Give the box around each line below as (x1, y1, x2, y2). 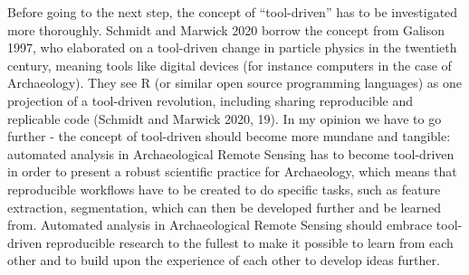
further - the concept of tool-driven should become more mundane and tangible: (7, 127, 451, 146)
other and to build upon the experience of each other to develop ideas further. (7, 251, 440, 270)
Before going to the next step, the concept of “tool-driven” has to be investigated (7, 3, 458, 21)
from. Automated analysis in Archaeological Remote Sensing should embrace (7, 215, 433, 234)
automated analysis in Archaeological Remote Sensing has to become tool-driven (7, 144, 455, 163)
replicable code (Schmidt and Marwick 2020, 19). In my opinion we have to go (7, 109, 442, 128)
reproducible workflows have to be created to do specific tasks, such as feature (7, 179, 441, 198)
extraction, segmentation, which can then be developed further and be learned (7, 197, 441, 216)
